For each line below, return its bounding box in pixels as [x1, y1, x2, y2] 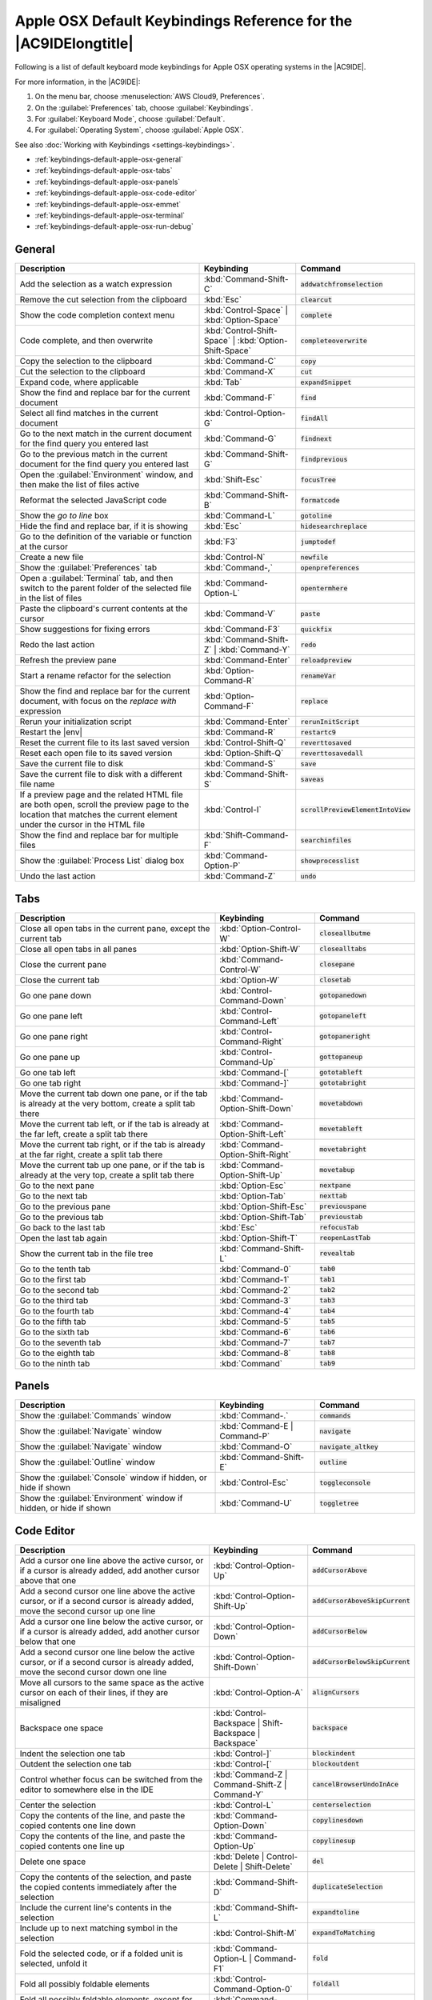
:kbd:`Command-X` [203, 366, 276, 378]
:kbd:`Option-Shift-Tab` [219, 1211, 307, 1222]
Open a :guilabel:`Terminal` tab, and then [19, 573, 174, 584]
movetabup [318, 1166, 355, 1174]
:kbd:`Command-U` [219, 1498, 292, 1509]
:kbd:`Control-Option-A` [213, 1686, 303, 1698]
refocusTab [318, 1223, 359, 1232]
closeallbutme [318, 929, 371, 938]
